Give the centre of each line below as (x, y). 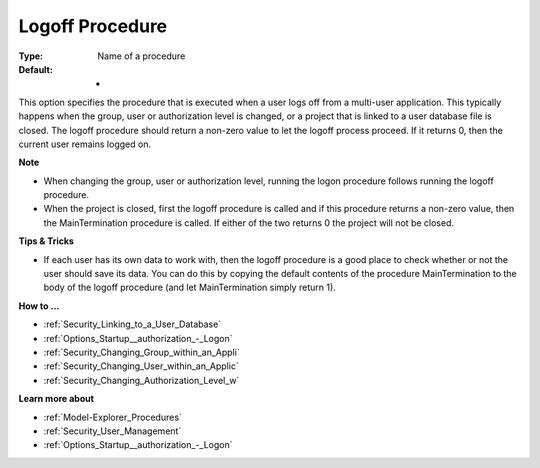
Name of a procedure (141, 56)
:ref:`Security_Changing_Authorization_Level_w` (141, 380)
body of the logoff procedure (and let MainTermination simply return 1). (190, 287)
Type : (31, 56)
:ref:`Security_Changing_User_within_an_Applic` (141, 366)
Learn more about (56, 399)
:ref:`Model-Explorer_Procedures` (112, 417)
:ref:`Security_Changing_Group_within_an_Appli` (141, 352)
